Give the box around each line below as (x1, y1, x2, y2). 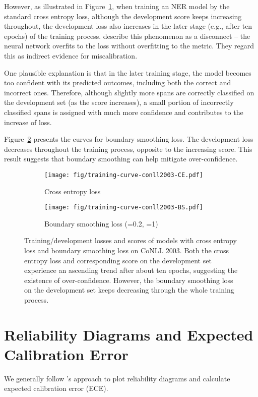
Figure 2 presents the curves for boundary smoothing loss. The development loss (4, 134, 253, 144)
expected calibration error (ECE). (4, 383, 108, 393)
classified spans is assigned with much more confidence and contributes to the (4, 106, 243, 117)
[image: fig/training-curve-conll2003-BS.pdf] (44, 204, 203, 211)
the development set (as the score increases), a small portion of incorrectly (4, 97, 234, 107)
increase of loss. (4, 117, 52, 127)
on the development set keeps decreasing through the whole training (24, 285, 234, 295)
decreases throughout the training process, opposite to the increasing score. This (4, 143, 252, 154)
